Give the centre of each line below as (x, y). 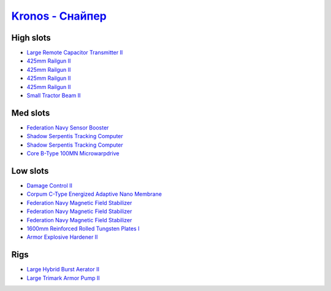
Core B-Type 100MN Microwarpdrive (73, 153)
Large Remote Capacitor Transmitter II (75, 53)
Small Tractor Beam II (54, 96)
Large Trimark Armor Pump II (63, 278)
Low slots (30, 171)
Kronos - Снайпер (59, 16)
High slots (31, 38)
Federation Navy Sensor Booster (68, 127)
